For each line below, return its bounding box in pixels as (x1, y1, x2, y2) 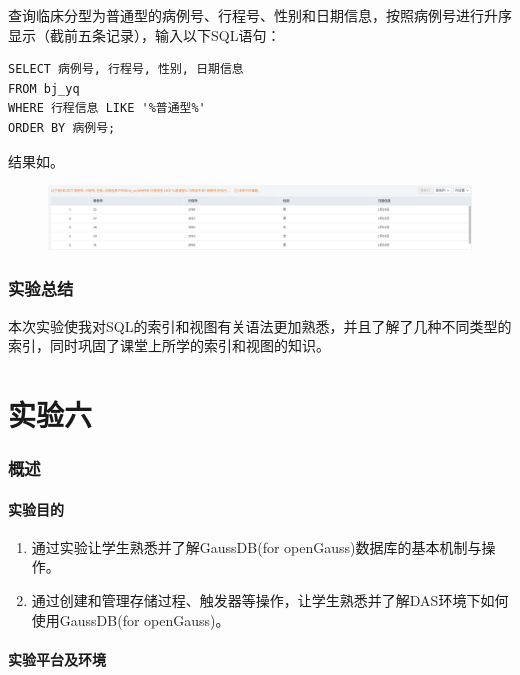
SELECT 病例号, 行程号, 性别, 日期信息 (8, 62, 244, 77)
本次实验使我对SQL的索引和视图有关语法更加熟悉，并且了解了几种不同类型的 (8, 315, 512, 336)
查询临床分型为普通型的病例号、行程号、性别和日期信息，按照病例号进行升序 (8, 5, 512, 25)
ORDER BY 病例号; (8, 120, 116, 135)
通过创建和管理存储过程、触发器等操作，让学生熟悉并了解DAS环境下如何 (31, 589, 509, 610)
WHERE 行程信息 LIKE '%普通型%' (8, 101, 206, 116)
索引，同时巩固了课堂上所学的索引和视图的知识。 (8, 335, 330, 356)
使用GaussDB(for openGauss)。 (31, 609, 230, 630)
